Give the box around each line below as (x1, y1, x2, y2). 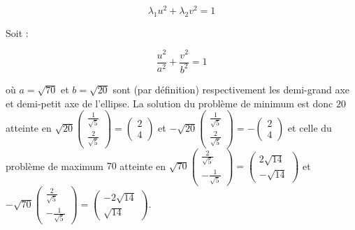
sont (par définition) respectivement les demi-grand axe (113, 82, 350, 96)
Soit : (6, 25, 29, 40)
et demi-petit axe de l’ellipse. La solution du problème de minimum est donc (6, 95, 333, 110)
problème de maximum (6, 158, 104, 173)
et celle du (287, 120, 332, 135)
